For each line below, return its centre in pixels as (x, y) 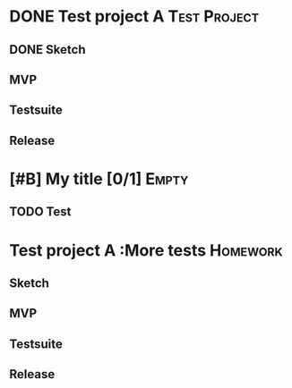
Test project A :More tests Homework (146, 250)
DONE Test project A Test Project (134, 17)
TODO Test (40, 212)
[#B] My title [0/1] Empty (99, 178)
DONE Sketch (47, 50)
